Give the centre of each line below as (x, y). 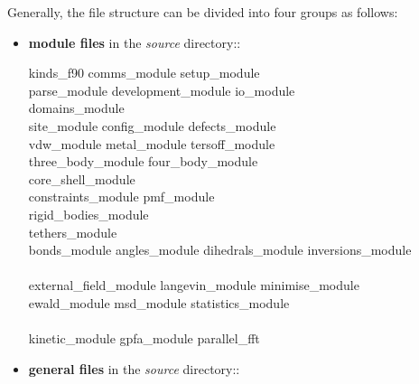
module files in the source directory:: (135, 42)
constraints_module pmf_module (121, 197)
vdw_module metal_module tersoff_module (152, 143)
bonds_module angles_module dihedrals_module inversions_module (220, 250)
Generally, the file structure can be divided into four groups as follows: (203, 12)
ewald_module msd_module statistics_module (159, 302)
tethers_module (73, 232)
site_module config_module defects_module (152, 125)
